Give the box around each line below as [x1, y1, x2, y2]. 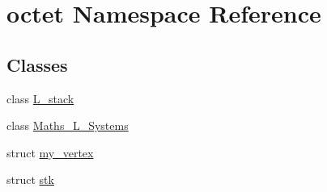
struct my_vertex [6, 144, 94, 161]
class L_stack [6, 90, 74, 106]
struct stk [6, 171, 54, 188]
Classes [6, 52, 68, 77]
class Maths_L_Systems [6, 117, 129, 134]
